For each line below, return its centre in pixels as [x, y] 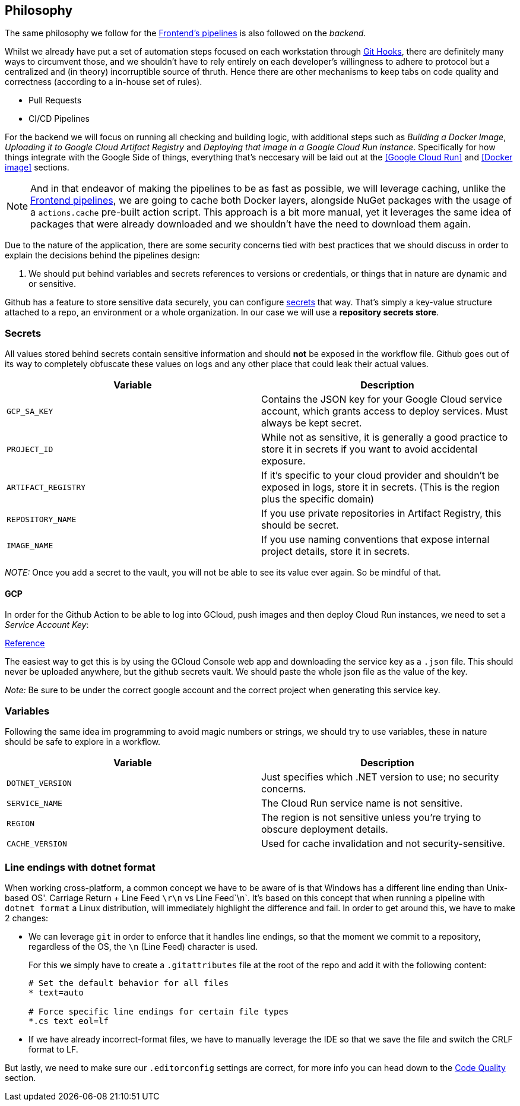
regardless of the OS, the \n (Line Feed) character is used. [143, 946]
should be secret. [300, 525]
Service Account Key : [47, 625]
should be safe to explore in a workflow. [83, 742]
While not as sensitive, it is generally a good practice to [385, 437]
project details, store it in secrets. [336, 552]
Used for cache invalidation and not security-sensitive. [383, 844]
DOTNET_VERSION [39, 783]
